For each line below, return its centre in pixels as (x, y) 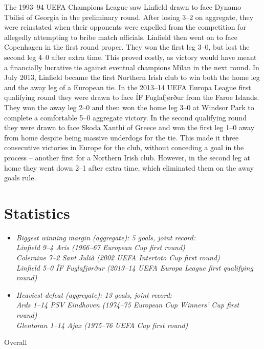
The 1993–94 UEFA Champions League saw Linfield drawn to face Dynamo (123, 7)
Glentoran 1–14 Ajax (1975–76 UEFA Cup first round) (102, 325)
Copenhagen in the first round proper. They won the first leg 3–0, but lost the (127, 47)
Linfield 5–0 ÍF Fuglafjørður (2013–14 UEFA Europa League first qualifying (135, 267)
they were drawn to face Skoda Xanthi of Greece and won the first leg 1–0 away (129, 127)
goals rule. (20, 178)
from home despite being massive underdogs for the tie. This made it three (122, 137)
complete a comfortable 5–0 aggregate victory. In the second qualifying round (125, 117)
